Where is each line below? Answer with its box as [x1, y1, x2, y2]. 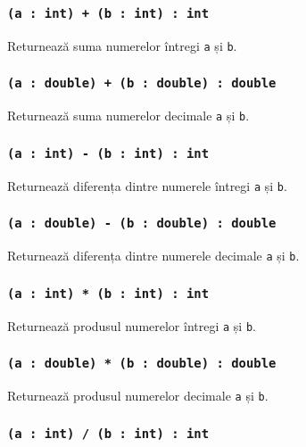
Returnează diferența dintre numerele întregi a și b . [7, 176, 287, 195]
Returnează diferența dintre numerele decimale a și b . [7, 246, 300, 265]
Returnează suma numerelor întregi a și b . [7, 36, 237, 54]
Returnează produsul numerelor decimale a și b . [7, 385, 269, 404]
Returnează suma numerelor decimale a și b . [7, 106, 250, 125]
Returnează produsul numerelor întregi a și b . [7, 316, 256, 335]
